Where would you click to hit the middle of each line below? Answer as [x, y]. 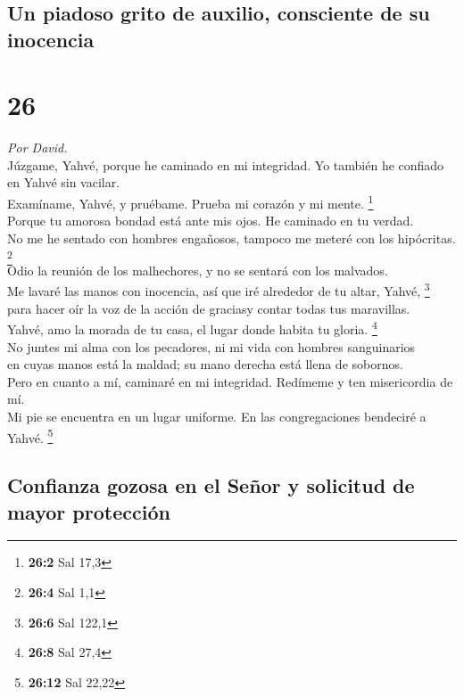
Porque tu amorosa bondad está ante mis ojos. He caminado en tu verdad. [211, 221]
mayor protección [89, 511]
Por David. [37, 148]
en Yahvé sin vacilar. [64, 182]
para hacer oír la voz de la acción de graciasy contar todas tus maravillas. [209, 308]
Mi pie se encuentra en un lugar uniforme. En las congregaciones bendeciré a [217, 416]
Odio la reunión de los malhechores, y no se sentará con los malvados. [198, 270]
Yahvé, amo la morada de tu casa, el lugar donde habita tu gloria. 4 [192, 328]
